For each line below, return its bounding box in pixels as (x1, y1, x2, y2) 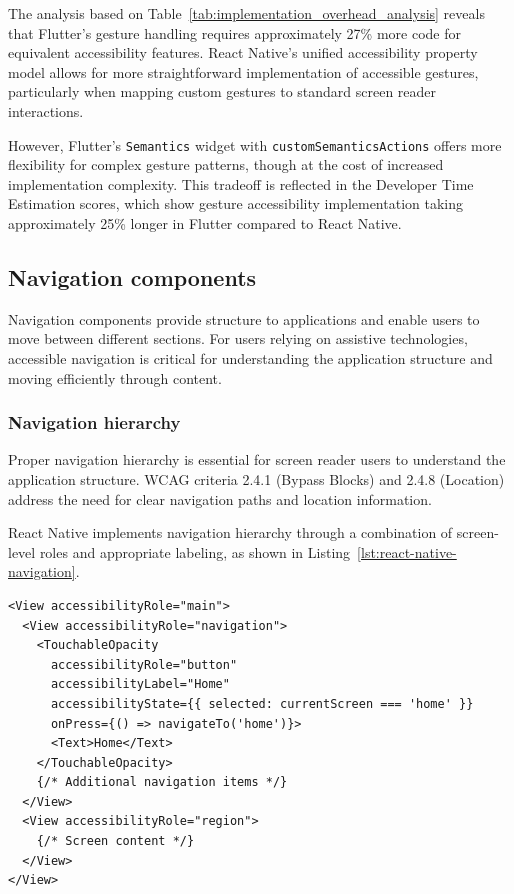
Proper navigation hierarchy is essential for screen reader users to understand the (8, 449, 506, 470)
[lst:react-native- (357, 541, 457, 562)
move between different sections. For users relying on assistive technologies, (8, 328, 468, 349)
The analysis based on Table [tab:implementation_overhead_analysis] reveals (8, 3, 485, 23)
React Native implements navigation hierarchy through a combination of (8, 522, 453, 543)
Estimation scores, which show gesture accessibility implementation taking (8, 193, 463, 214)
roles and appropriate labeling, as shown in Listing (39, 541, 351, 562)
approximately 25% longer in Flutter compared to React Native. (8, 213, 402, 233)
